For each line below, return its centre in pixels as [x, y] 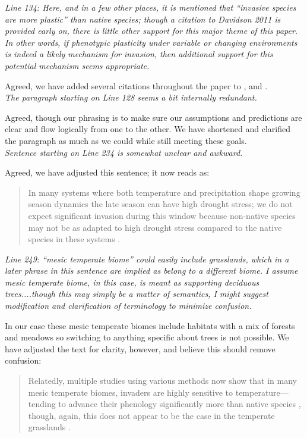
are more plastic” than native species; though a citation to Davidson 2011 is [143, 19]
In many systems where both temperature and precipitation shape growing [164, 192]
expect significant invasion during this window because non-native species [162, 215]
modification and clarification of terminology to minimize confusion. [128, 306]
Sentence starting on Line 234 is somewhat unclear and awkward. [124, 152]
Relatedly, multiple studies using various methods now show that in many [162, 381]
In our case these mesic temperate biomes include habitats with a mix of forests [150, 325]
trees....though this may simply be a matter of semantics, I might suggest [137, 294]
